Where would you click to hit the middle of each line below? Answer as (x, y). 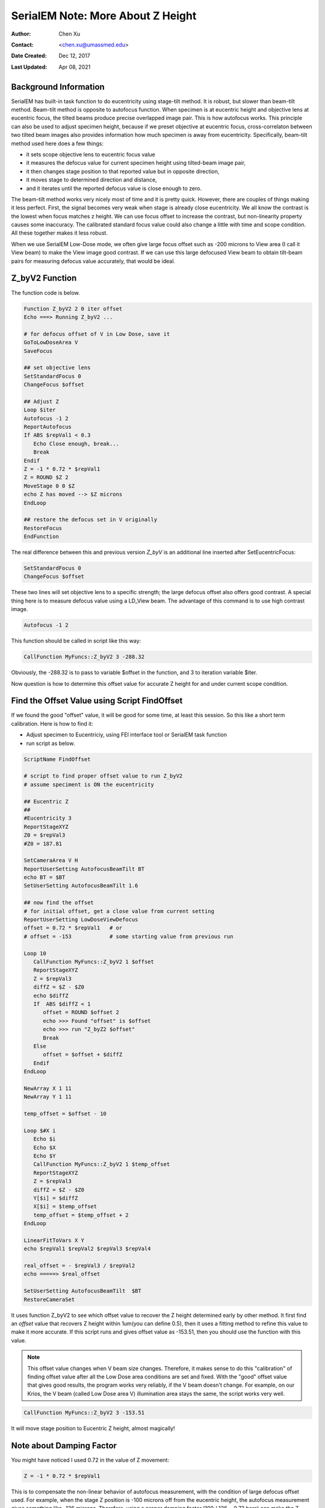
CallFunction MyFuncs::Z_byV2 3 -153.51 (84, 1412)
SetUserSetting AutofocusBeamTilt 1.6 (81, 886)
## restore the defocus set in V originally (91, 520)
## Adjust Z (42, 401)
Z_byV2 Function (44, 278)
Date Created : (29, 56)
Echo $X (45, 1147)
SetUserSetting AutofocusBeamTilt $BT (82, 1291)
